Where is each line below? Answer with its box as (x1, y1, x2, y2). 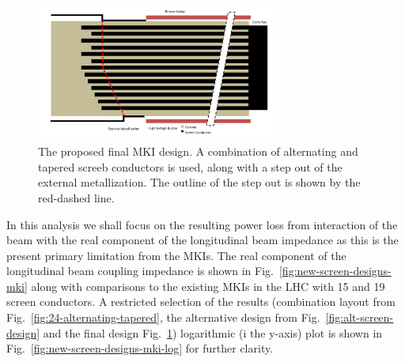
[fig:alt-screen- (325, 309, 394, 326)
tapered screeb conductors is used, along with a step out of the (38, 158, 343, 175)
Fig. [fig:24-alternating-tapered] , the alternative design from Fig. (6, 309, 320, 326)
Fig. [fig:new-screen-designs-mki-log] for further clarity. (6, 340, 274, 356)
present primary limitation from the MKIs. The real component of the (6, 247, 346, 263)
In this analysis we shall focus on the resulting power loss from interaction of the (6, 216, 398, 232)
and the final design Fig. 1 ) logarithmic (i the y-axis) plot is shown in (43, 324, 383, 341)
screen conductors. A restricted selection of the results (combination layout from (6, 293, 396, 310)
